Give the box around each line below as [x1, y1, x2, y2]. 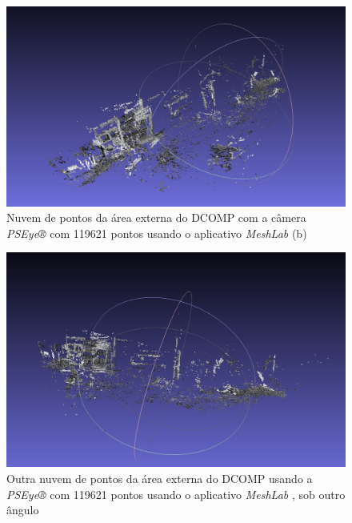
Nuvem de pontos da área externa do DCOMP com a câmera [6, 209, 306, 226]
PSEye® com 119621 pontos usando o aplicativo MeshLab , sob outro [6, 485, 346, 502]
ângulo [6, 501, 39, 518]
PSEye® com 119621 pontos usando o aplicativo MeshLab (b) [6, 224, 307, 241]
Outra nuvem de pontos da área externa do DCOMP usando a [6, 469, 313, 486]
